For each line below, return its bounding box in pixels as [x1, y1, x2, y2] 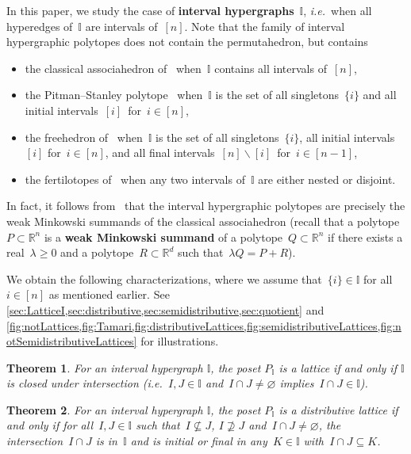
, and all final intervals [105, 144, 215, 161]
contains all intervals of [214, 59, 327, 76]
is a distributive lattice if [278, 401, 398, 418]
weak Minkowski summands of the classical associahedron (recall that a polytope [6, 212, 400, 229]
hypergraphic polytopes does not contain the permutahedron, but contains [6, 33, 368, 50]
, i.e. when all [303, 2, 372, 18]
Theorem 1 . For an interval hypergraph [6, 359, 203, 376]
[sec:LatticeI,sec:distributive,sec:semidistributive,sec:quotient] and [6, 301, 325, 318]
